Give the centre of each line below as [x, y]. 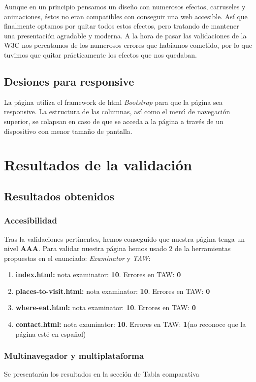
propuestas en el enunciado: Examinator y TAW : [77, 258]
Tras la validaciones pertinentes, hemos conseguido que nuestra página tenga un [125, 239]
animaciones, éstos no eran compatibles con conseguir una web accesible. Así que [126, 16]
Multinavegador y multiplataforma [74, 356]
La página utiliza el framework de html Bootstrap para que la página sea [113, 102]
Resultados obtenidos [59, 196]
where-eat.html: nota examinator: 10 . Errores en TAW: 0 [106, 307]
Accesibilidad [31, 220]
